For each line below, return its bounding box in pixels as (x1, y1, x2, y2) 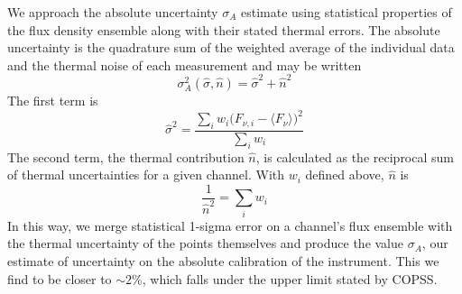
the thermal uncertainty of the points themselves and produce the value (7, 234, 404, 253)
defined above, (305, 165, 384, 184)
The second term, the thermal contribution (7, 147, 245, 166)
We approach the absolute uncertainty (7, 3, 218, 21)
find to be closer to (7, 269, 112, 288)
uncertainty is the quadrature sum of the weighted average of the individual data (7, 38, 455, 57)
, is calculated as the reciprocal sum (255, 147, 454, 166)
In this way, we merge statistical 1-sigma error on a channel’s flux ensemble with (7, 216, 453, 234)
